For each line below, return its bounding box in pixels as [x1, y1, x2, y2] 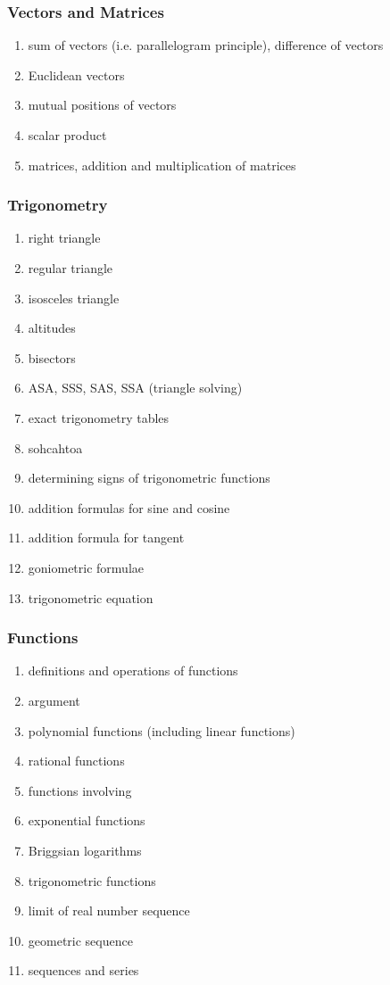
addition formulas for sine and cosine [28, 498, 230, 517]
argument [28, 691, 80, 709]
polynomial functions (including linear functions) [28, 721, 295, 740]
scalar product [28, 126, 107, 144]
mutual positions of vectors [28, 95, 177, 114]
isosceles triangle [28, 288, 120, 307]
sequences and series [28, 961, 139, 980]
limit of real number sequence [28, 901, 190, 920]
